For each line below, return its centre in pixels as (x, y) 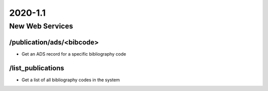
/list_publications (37, 68)
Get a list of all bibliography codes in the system (71, 80)
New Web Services (41, 26)
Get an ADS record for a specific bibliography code (74, 54)
